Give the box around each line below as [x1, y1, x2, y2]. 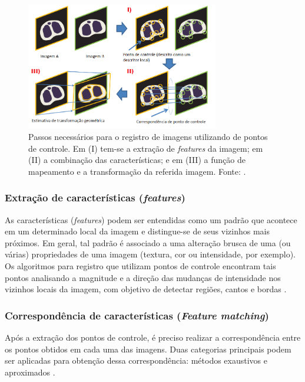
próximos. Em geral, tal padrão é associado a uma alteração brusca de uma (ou [5, 236, 291, 249]
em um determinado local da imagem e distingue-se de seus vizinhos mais [5, 225, 270, 237]
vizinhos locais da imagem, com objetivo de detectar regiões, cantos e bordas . [5, 283, 287, 295]
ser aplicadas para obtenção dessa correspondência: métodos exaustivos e [5, 354, 268, 367]
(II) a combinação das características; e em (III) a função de [28, 154, 246, 166]
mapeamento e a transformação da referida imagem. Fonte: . [28, 165, 246, 177]
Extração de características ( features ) [5, 190, 185, 205]
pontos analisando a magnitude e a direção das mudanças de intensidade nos [5, 271, 281, 283]
